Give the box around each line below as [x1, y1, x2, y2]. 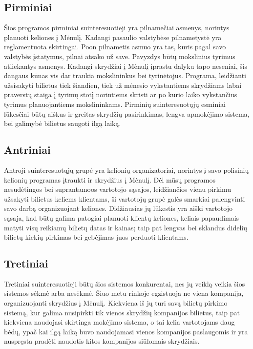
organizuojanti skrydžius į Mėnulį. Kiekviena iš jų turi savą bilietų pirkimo [4, 298, 228, 308]
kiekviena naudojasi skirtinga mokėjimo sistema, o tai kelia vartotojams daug [4, 317, 235, 327]
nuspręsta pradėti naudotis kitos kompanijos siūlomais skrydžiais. [4, 336, 200, 346]
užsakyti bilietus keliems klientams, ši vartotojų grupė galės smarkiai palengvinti [4, 193, 245, 204]
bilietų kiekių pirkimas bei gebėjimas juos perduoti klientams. [4, 232, 189, 242]
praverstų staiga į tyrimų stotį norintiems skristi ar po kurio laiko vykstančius [4, 89, 237, 100]
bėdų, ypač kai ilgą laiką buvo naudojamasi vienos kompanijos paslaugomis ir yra [4, 326, 248, 336]
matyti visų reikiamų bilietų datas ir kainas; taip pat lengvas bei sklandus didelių [4, 222, 247, 232]
